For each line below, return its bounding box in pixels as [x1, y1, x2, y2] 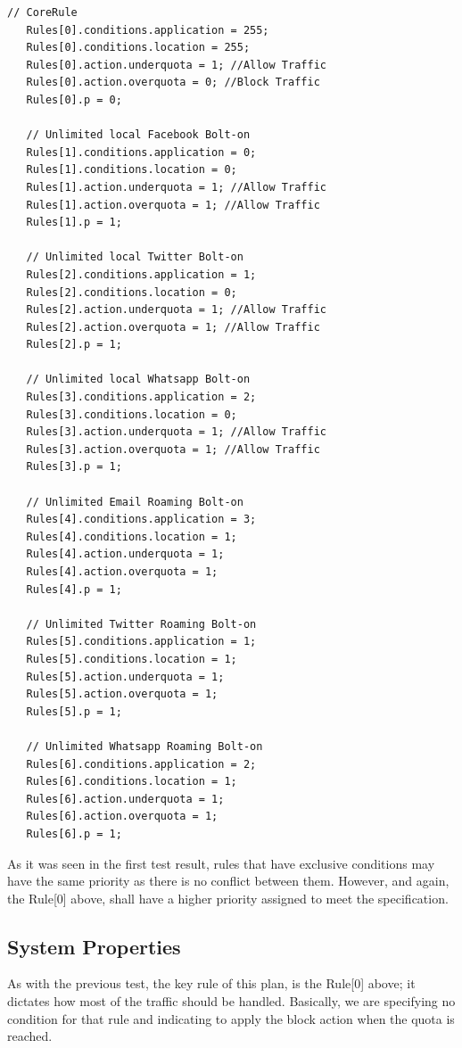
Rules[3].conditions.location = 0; [26, 408, 237, 421]
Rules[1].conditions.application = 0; [26, 145, 257, 159]
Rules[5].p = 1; [26, 705, 122, 718]
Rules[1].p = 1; [26, 216, 122, 229]
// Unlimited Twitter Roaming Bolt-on [26, 617, 257, 631]
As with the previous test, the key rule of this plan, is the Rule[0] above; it [7, 974, 416, 993]
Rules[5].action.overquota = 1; [26, 688, 219, 701]
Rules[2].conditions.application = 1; [26, 268, 257, 281]
